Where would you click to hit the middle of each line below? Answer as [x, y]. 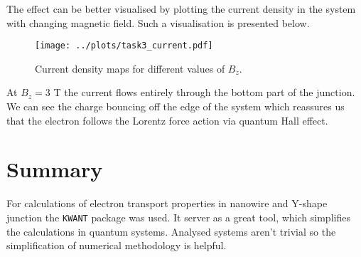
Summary [55, 169]
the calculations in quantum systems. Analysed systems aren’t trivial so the [171, 231]
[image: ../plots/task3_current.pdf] [124, 46]
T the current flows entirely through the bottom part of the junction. [204, 92]
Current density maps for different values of [130, 68]
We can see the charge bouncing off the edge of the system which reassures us [176, 106]
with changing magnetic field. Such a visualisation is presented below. [158, 22]
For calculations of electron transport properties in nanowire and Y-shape [167, 203]
